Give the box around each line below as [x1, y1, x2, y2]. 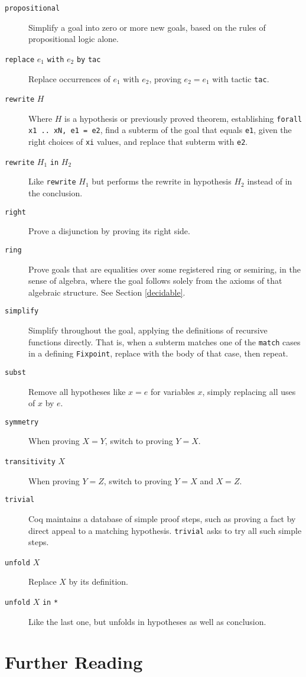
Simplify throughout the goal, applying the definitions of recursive [28, 324, 268, 336]
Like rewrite [28, 175, 76, 187]
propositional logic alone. [28, 33, 119, 45]
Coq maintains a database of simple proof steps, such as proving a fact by [28, 512, 296, 524]
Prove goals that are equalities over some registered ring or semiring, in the [28, 263, 301, 275]
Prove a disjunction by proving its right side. [28, 225, 190, 237]
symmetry [5, 417, 39, 426]
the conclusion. [28, 187, 83, 199]
